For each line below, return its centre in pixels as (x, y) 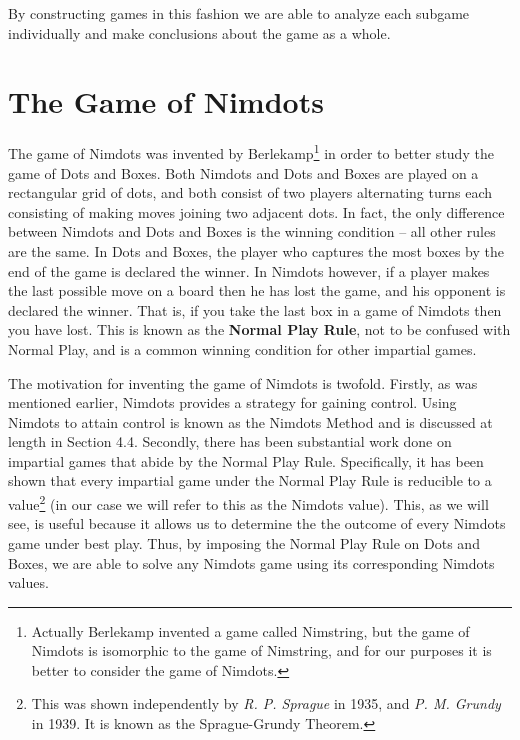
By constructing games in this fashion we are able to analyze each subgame (239, 13)
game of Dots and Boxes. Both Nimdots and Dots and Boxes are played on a (243, 172)
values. (28, 582)
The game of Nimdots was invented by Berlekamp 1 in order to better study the (251, 151)
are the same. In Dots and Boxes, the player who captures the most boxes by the (256, 250)
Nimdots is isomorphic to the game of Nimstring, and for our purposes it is (261, 650)
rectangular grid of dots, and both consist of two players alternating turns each (250, 192)
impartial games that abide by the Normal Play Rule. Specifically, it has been (246, 460)
